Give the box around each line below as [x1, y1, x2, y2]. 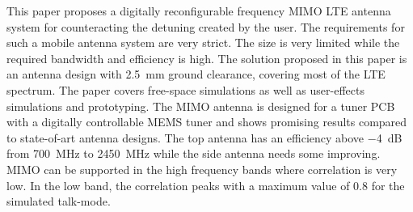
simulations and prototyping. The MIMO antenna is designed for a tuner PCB [6, 97, 395, 114]
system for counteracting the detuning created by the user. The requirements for [6, 18, 405, 35]
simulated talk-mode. [6, 193, 111, 210]
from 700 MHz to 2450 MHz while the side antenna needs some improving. [6, 145, 381, 162]
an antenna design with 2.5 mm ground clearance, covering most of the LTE [6, 66, 386, 83]
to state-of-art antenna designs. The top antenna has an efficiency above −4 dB [6, 129, 402, 146]
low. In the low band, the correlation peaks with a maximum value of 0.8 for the [6, 176, 405, 193]
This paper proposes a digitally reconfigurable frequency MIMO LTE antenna [6, 2, 391, 19]
